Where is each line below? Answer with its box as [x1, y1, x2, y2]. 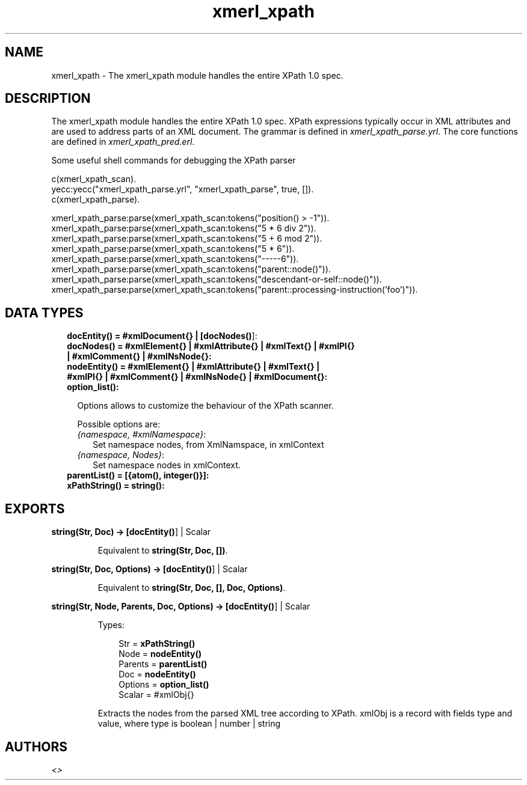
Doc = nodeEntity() [119, 669, 196, 680]
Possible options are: [77, 419, 160, 430]
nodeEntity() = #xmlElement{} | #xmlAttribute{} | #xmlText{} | [67, 361, 320, 372]
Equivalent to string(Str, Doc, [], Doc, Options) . [97, 582, 286, 593]
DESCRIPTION [5, 91, 91, 106]
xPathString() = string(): [67, 480, 165, 491]
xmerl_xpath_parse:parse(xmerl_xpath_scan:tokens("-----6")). [51, 254, 299, 264]
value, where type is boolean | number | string [97, 718, 281, 729]
